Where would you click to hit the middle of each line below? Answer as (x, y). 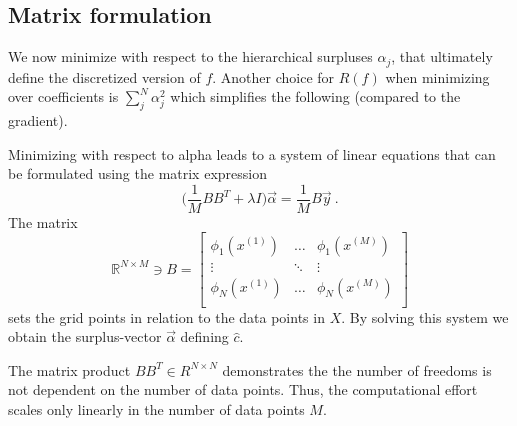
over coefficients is (63, 96)
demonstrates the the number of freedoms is (357, 369)
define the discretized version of (104, 76)
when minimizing (437, 76)
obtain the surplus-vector (85, 336)
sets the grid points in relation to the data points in (166, 316)
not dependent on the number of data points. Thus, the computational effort (243, 389)
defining (204, 336)
